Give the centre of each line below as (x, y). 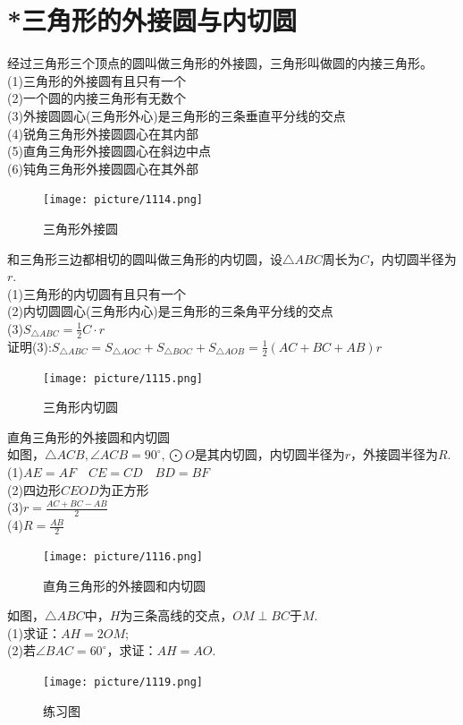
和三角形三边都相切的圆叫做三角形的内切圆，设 (145, 258)
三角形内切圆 (80, 407)
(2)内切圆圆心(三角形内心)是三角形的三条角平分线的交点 (170, 311)
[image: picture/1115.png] (123, 378)
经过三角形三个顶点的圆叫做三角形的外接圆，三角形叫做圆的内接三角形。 (220, 63)
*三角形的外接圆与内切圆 (152, 20)
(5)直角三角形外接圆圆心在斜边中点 (109, 151)
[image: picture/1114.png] (123, 200)
